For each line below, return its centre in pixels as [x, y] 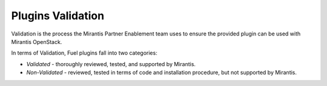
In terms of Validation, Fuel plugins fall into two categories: [84, 53]
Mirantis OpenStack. [37, 41]
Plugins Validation [58, 16]
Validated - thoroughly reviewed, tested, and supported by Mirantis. [111, 64]
